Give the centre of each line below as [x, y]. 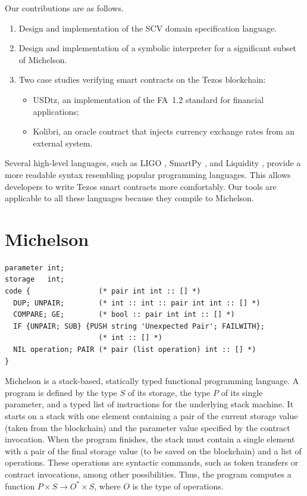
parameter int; [35, 268]
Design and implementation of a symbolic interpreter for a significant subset [158, 48]
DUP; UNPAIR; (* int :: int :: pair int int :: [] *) [137, 303]
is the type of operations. [178, 486]
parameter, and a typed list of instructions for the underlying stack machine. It [149, 404]
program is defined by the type [61, 392]
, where [107, 486]
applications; [56, 111]
